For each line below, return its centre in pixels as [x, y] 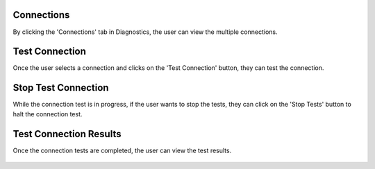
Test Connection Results [67, 134]
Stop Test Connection [61, 88]
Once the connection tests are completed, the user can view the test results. [122, 150]
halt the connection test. [48, 114]
